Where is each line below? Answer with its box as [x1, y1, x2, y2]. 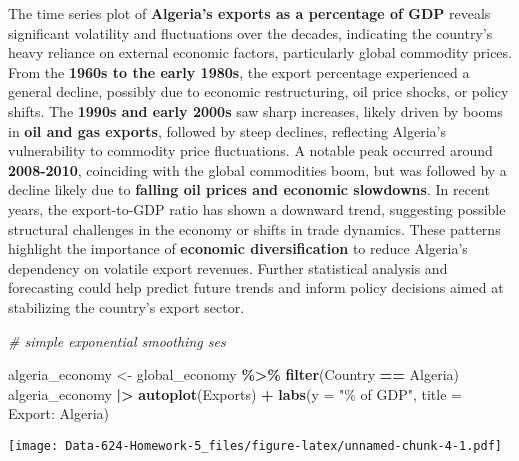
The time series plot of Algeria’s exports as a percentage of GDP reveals [8, 3, 491, 23]
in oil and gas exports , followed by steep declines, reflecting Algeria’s [8, 120, 447, 141]
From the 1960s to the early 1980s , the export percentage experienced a [8, 61, 470, 82]
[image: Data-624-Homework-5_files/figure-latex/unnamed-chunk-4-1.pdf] [8, 438, 502, 453]
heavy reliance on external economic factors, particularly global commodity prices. [8, 42, 512, 63]
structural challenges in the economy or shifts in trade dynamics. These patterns [8, 218, 501, 239]
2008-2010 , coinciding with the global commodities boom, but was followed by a [8, 159, 507, 180]
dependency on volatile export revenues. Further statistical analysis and [8, 257, 448, 278]
